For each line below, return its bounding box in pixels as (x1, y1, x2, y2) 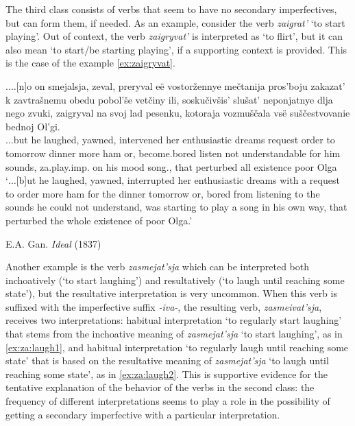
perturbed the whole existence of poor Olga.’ (5, 213, 193, 227)
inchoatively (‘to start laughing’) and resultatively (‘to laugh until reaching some (5, 272, 345, 287)
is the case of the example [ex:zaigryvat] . (5, 56, 175, 70)
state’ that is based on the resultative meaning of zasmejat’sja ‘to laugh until (5, 353, 329, 368)
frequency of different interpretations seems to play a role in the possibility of (5, 394, 330, 408)
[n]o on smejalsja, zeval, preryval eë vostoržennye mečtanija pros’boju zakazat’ (16, 78, 345, 93)
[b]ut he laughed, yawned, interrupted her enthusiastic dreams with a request (16, 173, 340, 187)
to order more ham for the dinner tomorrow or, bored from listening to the (5, 186, 320, 200)
